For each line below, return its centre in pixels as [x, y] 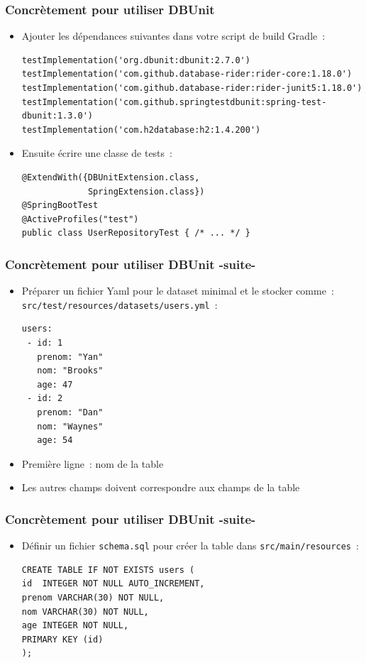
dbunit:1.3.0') [57, 116]
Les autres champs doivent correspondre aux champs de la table [161, 487]
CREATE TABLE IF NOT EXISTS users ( [108, 570]
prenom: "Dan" [70, 412]
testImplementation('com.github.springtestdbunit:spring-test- [174, 102]
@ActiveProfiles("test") [80, 219]
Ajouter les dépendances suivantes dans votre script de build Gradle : [173, 36]
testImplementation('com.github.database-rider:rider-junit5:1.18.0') [192, 88]
